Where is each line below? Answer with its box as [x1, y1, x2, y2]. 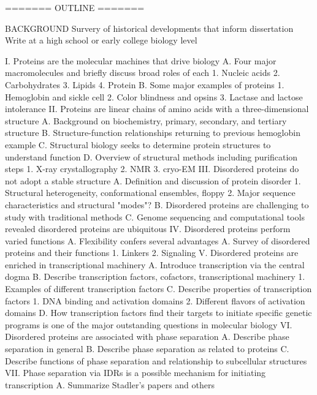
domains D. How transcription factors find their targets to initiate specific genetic [5, 306, 312, 319]
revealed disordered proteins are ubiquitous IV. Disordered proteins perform [5, 222, 291, 235]
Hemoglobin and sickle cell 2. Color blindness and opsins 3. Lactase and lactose [5, 90, 303, 103]
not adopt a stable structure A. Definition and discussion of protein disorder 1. [5, 174, 301, 187]
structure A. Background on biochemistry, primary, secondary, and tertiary [5, 114, 287, 127]
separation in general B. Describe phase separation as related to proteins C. [5, 342, 289, 355]
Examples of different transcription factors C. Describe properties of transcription [5, 282, 312, 295]
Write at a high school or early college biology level [5, 34, 197, 47]
